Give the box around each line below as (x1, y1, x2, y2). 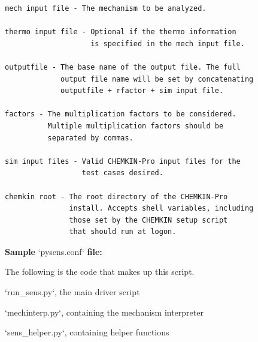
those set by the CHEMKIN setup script (69, 215, 228, 224)
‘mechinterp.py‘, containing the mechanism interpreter (5, 305, 204, 318)
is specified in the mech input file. (90, 39, 245, 48)
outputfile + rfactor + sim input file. (60, 86, 224, 95)
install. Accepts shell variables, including (69, 204, 254, 213)
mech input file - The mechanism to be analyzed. (5, 4, 207, 13)
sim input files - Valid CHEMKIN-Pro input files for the (5, 157, 241, 166)
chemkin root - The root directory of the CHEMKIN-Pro (5, 192, 228, 201)
